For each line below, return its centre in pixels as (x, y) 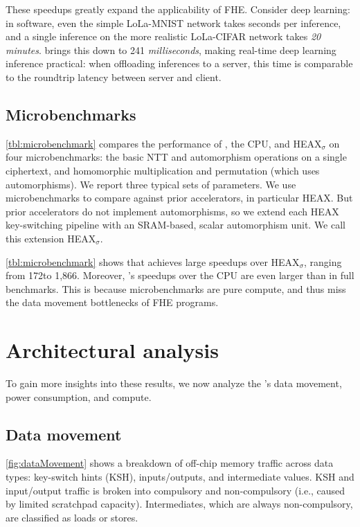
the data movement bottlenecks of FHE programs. (112, 302)
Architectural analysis (112, 350)
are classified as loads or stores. (72, 517)
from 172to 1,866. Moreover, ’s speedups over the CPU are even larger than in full (180, 275)
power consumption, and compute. (79, 396)
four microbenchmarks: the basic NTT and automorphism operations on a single (176, 157)
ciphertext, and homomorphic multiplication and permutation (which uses (163, 170)
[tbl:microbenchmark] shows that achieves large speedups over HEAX (153, 261)
